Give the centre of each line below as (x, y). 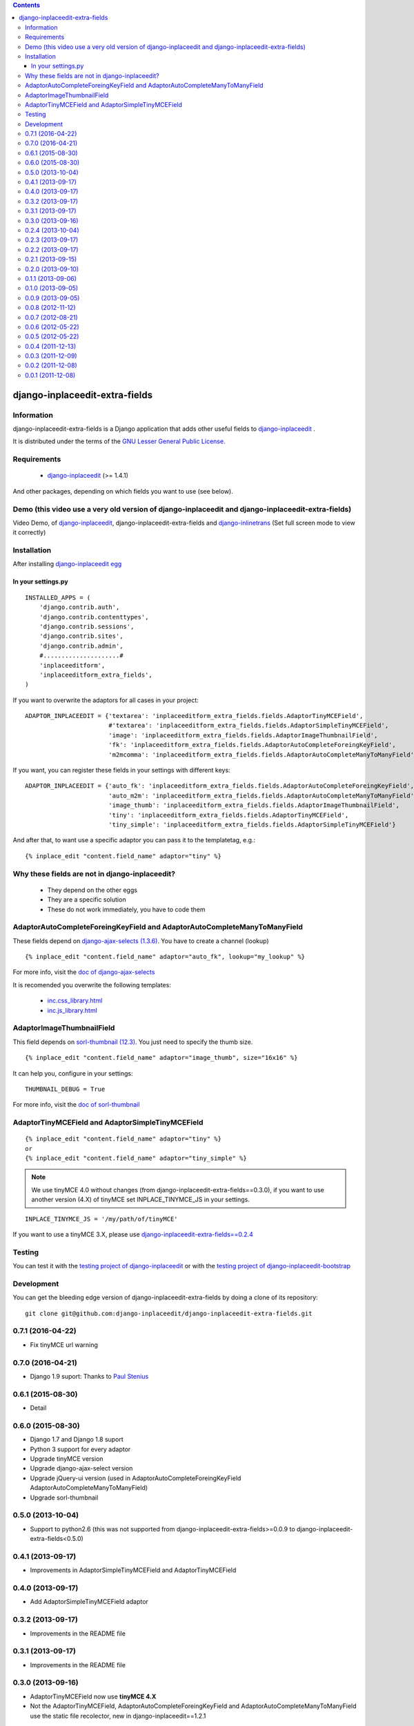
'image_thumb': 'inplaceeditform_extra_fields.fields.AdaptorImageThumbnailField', (254, 805)
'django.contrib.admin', (81, 646)
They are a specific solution (87, 900)
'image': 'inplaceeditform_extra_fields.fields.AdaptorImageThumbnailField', (243, 735)
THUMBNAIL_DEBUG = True (65, 1089)
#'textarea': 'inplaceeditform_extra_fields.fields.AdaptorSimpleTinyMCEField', (248, 726)
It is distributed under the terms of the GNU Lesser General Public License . (119, 441)
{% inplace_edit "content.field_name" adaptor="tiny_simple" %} (136, 1158)
